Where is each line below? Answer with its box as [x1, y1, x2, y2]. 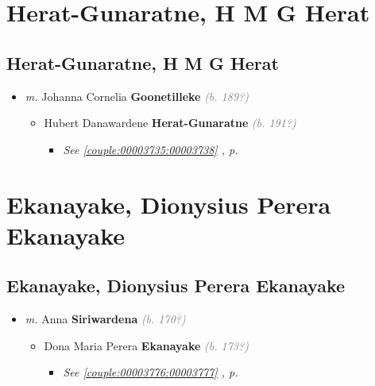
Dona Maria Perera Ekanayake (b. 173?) [44, 337, 249, 353]
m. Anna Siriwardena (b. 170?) [25, 311, 186, 327]
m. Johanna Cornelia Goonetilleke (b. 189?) [25, 87, 249, 104]
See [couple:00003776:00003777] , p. [63, 364, 238, 380]
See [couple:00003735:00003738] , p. [63, 141, 238, 157]
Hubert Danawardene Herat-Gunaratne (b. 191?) [44, 114, 296, 131]
